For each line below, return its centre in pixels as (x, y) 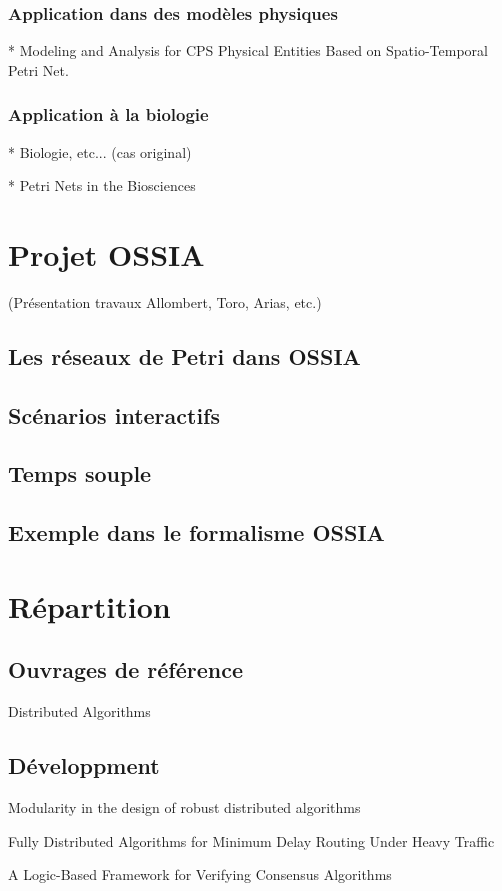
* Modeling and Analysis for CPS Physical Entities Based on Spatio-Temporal (248, 50)
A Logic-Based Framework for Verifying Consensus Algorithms (200, 874)
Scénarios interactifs (114, 414)
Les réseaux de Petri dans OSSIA (184, 355)
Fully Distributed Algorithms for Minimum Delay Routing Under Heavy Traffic (251, 840)
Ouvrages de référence (125, 669)
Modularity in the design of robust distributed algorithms (184, 807)
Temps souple (80, 473)
